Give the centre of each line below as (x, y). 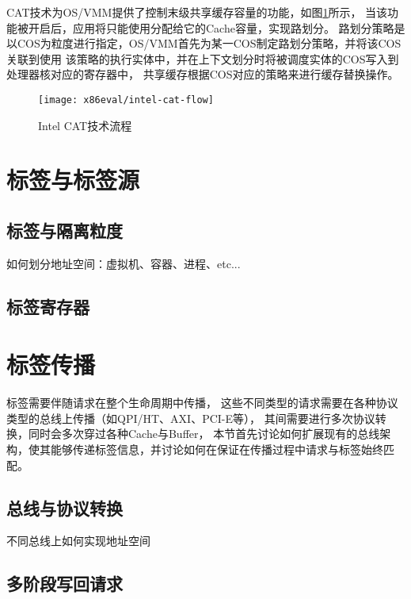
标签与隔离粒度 (65, 230)
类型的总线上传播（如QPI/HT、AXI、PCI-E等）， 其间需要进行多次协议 (191, 418)
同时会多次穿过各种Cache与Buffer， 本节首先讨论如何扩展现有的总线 (204, 434)
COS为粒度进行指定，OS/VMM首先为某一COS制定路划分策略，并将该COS (209, 43)
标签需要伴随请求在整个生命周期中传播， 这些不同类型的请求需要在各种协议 (202, 403)
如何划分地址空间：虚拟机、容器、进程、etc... (124, 263)
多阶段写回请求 (65, 584)
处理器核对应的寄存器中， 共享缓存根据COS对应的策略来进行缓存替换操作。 (203, 74)
